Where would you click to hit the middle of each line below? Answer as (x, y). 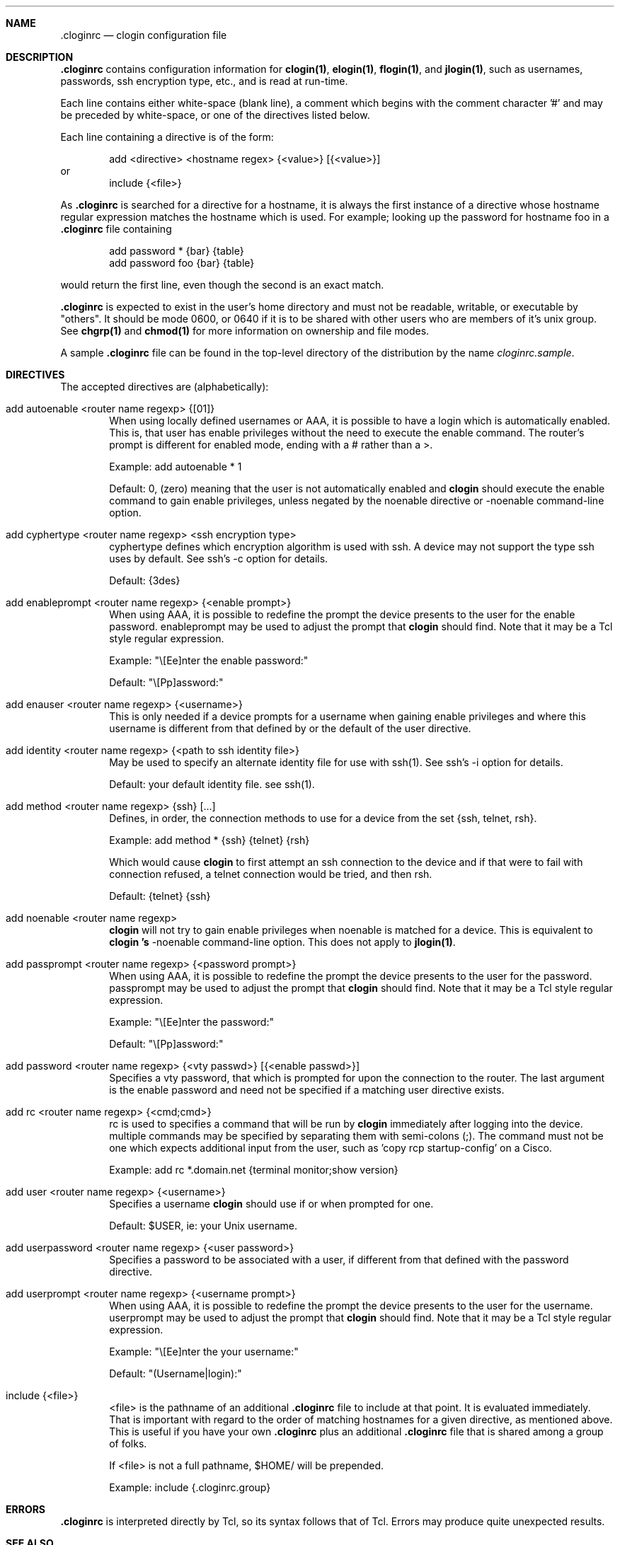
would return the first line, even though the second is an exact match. (222, 285)
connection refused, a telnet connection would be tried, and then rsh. (271, 874)
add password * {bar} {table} (177, 251)
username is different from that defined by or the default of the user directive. (290, 728)
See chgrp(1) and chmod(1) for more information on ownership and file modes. (245, 331)
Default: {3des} (145, 580)
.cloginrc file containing (116, 229)
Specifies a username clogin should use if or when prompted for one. (271, 1204)
